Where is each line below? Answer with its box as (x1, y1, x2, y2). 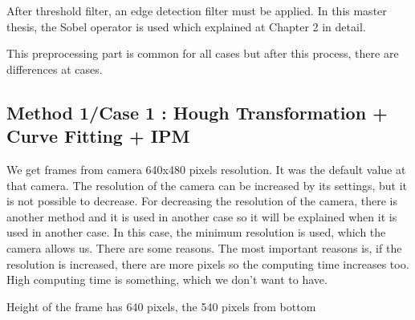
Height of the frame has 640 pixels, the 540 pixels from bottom (6, 298, 316, 314)
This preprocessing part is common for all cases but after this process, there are (6, 45, 399, 62)
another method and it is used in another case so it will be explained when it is (6, 208, 397, 225)
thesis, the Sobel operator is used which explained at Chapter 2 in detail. (6, 18, 366, 34)
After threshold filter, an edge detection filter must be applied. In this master (6, 2, 387, 18)
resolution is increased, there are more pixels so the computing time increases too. (6, 255, 409, 272)
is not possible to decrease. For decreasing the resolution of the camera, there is (6, 192, 398, 209)
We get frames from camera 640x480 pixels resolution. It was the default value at (6, 160, 406, 177)
